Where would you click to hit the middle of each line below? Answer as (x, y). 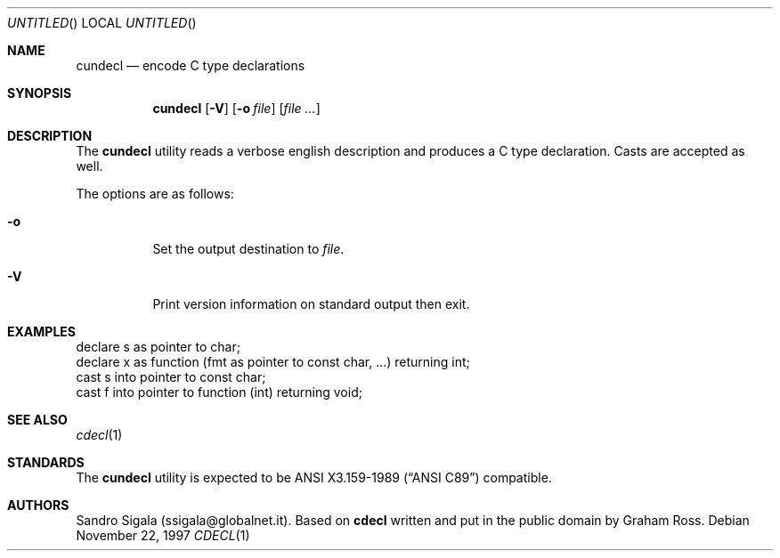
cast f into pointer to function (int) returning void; (219, 392)
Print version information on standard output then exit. (311, 304)
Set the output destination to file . (248, 249)
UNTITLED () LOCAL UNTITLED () (102, 23)
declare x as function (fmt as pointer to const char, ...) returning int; (273, 362)
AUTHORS (38, 505)
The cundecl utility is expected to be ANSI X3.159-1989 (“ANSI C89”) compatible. (314, 477)
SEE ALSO (37, 420)
